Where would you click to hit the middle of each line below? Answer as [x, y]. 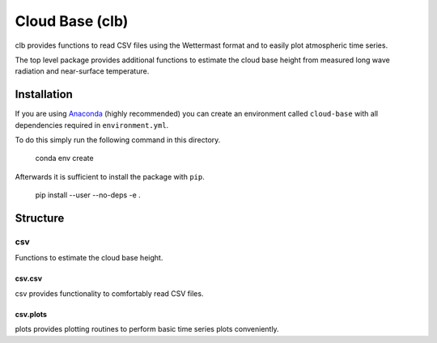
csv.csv [29, 278]
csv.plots [31, 314]
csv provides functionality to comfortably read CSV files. [109, 293]
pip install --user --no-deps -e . [88, 195]
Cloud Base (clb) [72, 21]
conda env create [64, 159]
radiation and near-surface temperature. [82, 71]
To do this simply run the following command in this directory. [118, 140]
